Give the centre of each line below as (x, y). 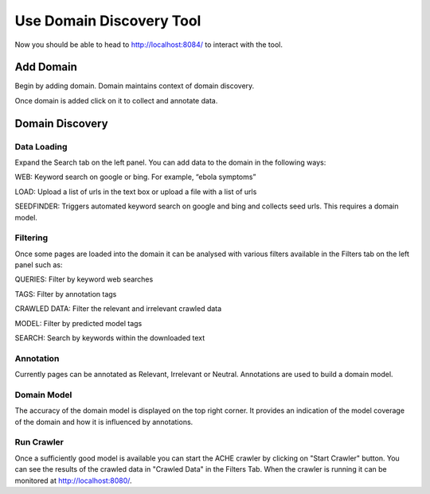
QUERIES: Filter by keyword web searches (84, 279)
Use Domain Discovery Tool (108, 21)
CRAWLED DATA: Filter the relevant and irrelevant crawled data (118, 309)
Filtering (31, 238)
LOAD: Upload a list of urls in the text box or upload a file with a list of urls (136, 192)
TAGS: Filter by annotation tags (66, 294)
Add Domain (46, 67)
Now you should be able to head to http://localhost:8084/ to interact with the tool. (149, 45)
